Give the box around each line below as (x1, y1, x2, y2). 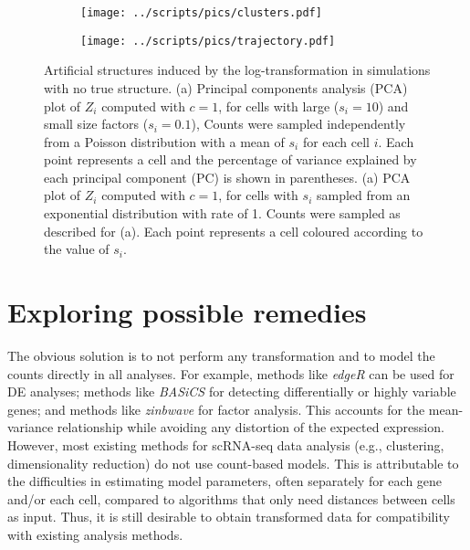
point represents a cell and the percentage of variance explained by (44, 150, 417, 169)
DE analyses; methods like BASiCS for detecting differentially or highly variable (7, 382, 456, 401)
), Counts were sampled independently (191, 114, 406, 133)
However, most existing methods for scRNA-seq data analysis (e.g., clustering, (7, 435, 444, 454)
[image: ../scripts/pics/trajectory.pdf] (80, 34, 336, 48)
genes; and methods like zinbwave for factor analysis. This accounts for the (7, 399, 425, 418)
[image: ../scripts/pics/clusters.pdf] (80, 6, 322, 19)
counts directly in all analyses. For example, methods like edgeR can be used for (7, 364, 454, 383)
